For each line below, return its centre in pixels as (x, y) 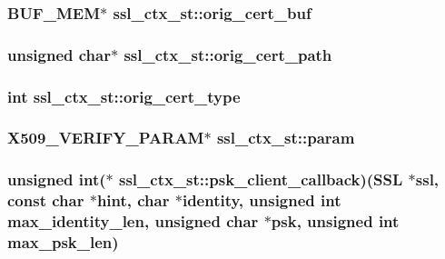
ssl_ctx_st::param (286, 138)
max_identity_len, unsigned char (133, 221)
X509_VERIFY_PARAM (106, 138)
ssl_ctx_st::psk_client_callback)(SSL (261, 179)
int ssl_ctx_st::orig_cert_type (124, 96)
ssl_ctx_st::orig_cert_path (228, 54)
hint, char (133, 200)
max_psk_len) (63, 242)
